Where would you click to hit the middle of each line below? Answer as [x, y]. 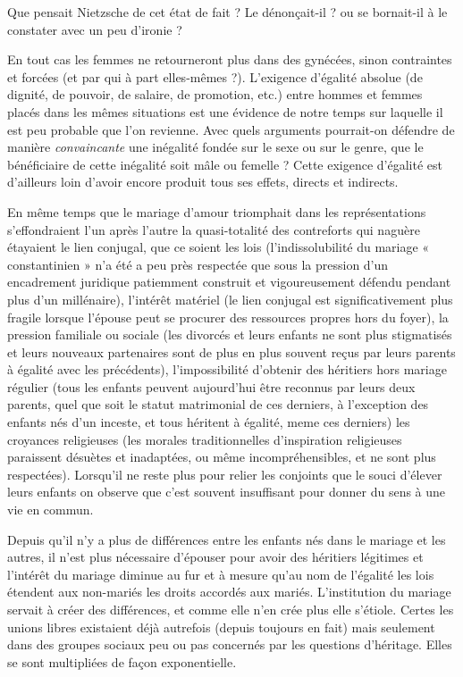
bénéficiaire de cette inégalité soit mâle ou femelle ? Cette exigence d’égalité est [225, 164]
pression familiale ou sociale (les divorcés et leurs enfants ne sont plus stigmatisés [230, 334]
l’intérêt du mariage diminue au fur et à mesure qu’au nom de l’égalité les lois [221, 574]
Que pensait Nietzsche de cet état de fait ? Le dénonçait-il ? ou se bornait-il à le [227, 12]
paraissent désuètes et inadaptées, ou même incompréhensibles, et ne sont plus [222, 457]
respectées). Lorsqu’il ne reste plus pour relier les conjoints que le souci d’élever [225, 474]
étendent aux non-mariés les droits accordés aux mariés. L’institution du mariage [229, 592]
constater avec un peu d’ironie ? [95, 29]
